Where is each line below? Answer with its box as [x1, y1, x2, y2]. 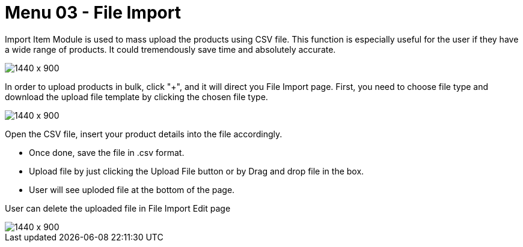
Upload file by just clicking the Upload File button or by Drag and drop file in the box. [29, 165, 364, 176]
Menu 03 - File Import [5, 2, 181, 23]
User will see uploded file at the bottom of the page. [29, 184, 235, 195]
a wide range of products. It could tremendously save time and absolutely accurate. [5, 44, 336, 55]
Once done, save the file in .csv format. [29, 147, 185, 158]
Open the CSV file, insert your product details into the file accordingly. [5, 128, 283, 139]
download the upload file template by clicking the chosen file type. [5, 91, 268, 102]
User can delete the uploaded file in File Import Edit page [5, 203, 231, 213]
